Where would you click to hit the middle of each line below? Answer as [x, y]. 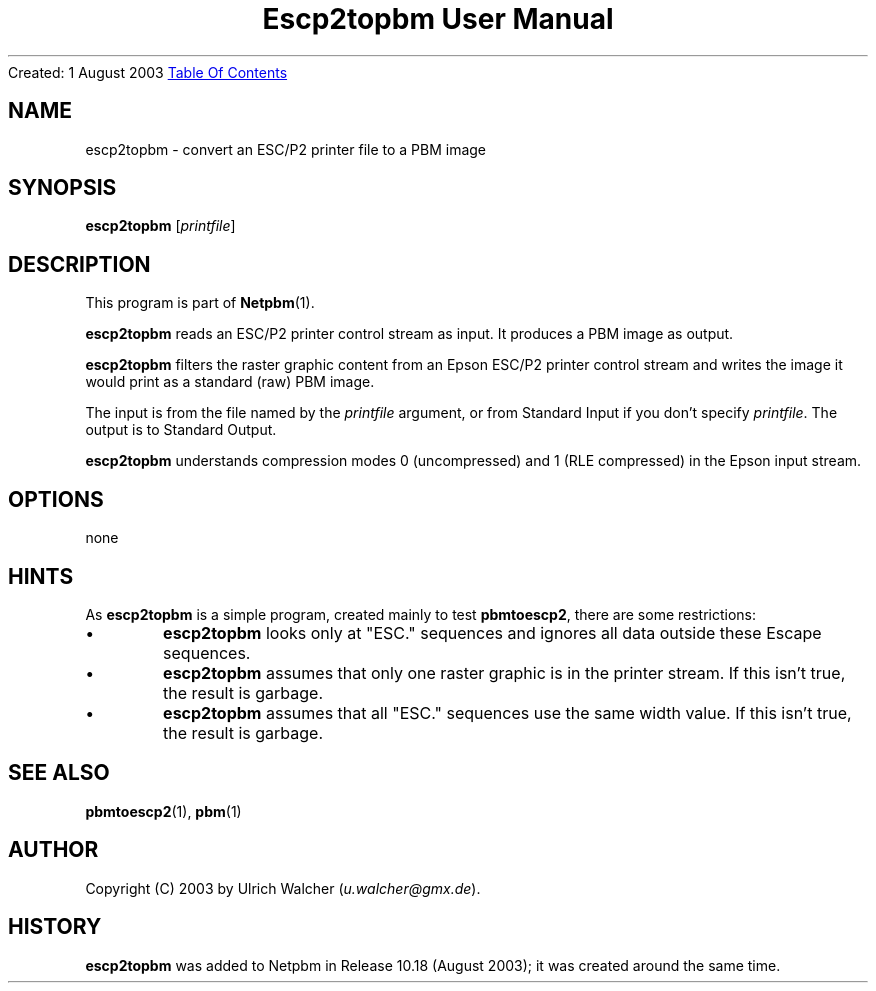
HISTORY [55, 927]
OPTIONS [56, 499]
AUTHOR [53, 850]
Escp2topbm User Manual [438, 19]
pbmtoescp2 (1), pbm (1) [163, 811]
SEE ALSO [59, 773]
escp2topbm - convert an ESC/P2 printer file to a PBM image [286, 149]
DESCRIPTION [79, 264]
